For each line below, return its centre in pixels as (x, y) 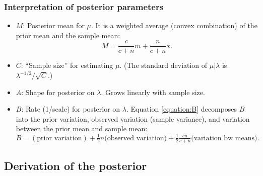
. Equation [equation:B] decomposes (182, 109)
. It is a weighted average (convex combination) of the (174, 25)
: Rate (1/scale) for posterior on (71, 109)
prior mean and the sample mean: (68, 35)
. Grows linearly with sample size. (153, 92)
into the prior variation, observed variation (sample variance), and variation (133, 118)
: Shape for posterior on (58, 92)
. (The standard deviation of (163, 65)
